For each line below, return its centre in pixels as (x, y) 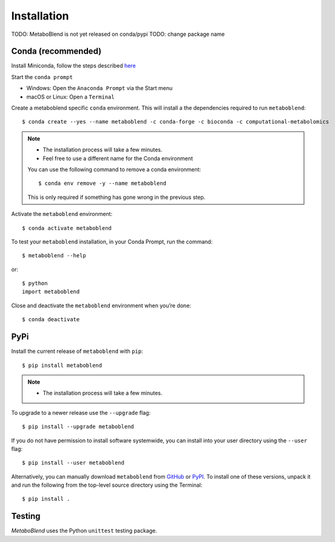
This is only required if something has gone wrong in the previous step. (117, 197)
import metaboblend (51, 292)
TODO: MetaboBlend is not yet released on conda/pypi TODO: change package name (118, 34)
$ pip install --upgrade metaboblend (78, 427)
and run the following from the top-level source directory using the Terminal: (107, 485)
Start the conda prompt (42, 77)
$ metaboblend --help (54, 256)
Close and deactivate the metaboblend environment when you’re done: (101, 305)
